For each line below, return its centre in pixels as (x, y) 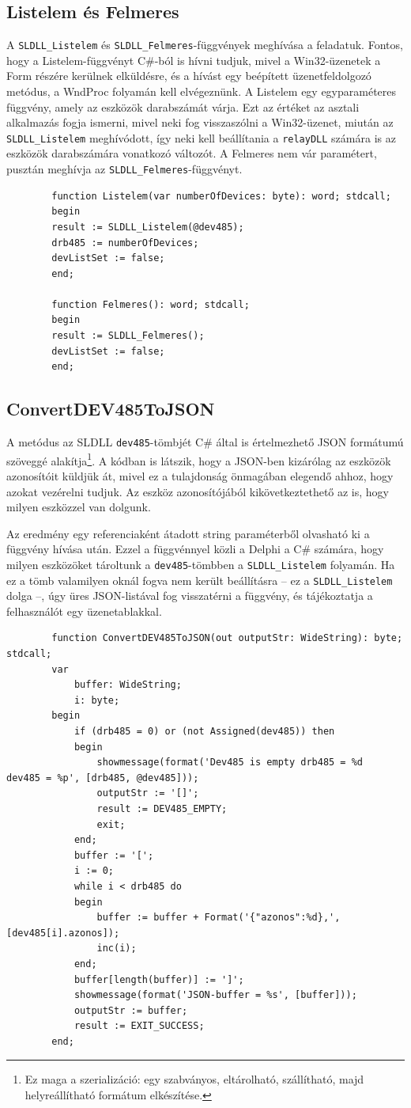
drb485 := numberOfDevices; (125, 243)
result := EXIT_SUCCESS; (139, 1026)
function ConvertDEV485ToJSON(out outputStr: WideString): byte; (227, 638)
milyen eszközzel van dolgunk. (79, 507)
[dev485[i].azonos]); (63, 933)
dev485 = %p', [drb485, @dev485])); (103, 778)
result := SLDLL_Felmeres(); (128, 336)
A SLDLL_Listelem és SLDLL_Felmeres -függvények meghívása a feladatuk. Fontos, (205, 45)
